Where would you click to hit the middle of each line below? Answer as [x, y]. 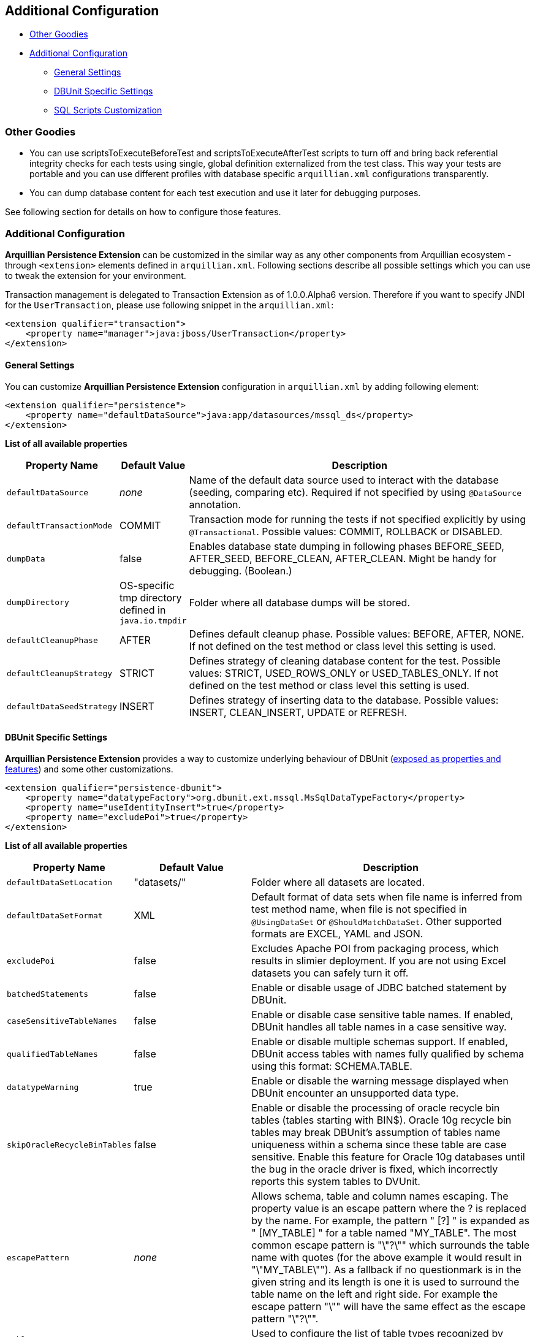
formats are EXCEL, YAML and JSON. [337, 934]
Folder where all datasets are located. [338, 882]
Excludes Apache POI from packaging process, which [375, 949]
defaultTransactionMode [60, 525]
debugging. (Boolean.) [241, 571]
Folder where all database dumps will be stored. [299, 602]
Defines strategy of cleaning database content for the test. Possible [345, 661]
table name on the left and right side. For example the [375, 1294]
